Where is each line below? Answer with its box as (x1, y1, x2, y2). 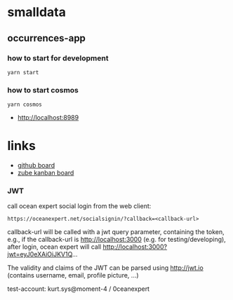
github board (17, 161, 55, 170)
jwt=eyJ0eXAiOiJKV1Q (7, 250, 72, 259)
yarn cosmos (7, 101, 42, 109)
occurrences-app (7, 32, 86, 44)
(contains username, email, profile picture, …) (7, 271, 139, 280)
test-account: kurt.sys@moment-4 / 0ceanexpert (7, 285, 149, 293)
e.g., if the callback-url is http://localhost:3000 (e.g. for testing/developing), (7, 236, 226, 244)
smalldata (7, 4, 67, 20)
